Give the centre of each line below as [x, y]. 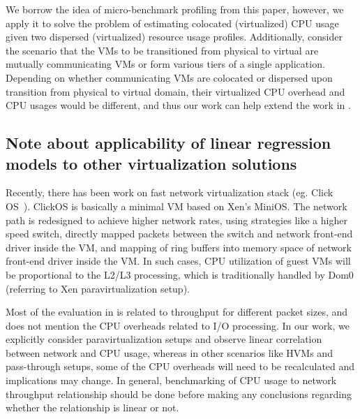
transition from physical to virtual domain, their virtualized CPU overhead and [175, 91]
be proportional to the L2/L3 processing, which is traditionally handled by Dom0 [180, 274]
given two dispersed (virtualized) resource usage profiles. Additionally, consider [174, 37]
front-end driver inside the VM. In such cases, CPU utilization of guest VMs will [178, 261]
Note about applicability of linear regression [168, 143]
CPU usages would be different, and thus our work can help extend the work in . [178, 105]
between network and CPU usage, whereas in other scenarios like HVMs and [169, 352]
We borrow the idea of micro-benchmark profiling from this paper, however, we [175, 9]
